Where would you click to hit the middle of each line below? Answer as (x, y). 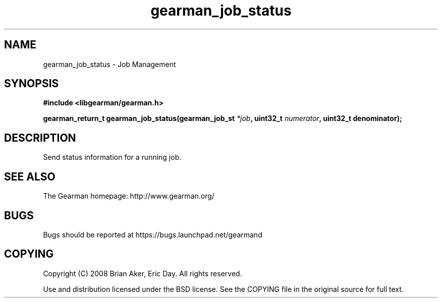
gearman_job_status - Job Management (109, 64)
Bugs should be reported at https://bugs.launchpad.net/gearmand (153, 234)
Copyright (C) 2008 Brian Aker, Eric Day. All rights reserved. (143, 273)
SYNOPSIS (32, 84)
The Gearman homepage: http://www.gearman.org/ (129, 196)
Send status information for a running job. (112, 157)
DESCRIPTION (40, 138)
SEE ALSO (30, 176)
